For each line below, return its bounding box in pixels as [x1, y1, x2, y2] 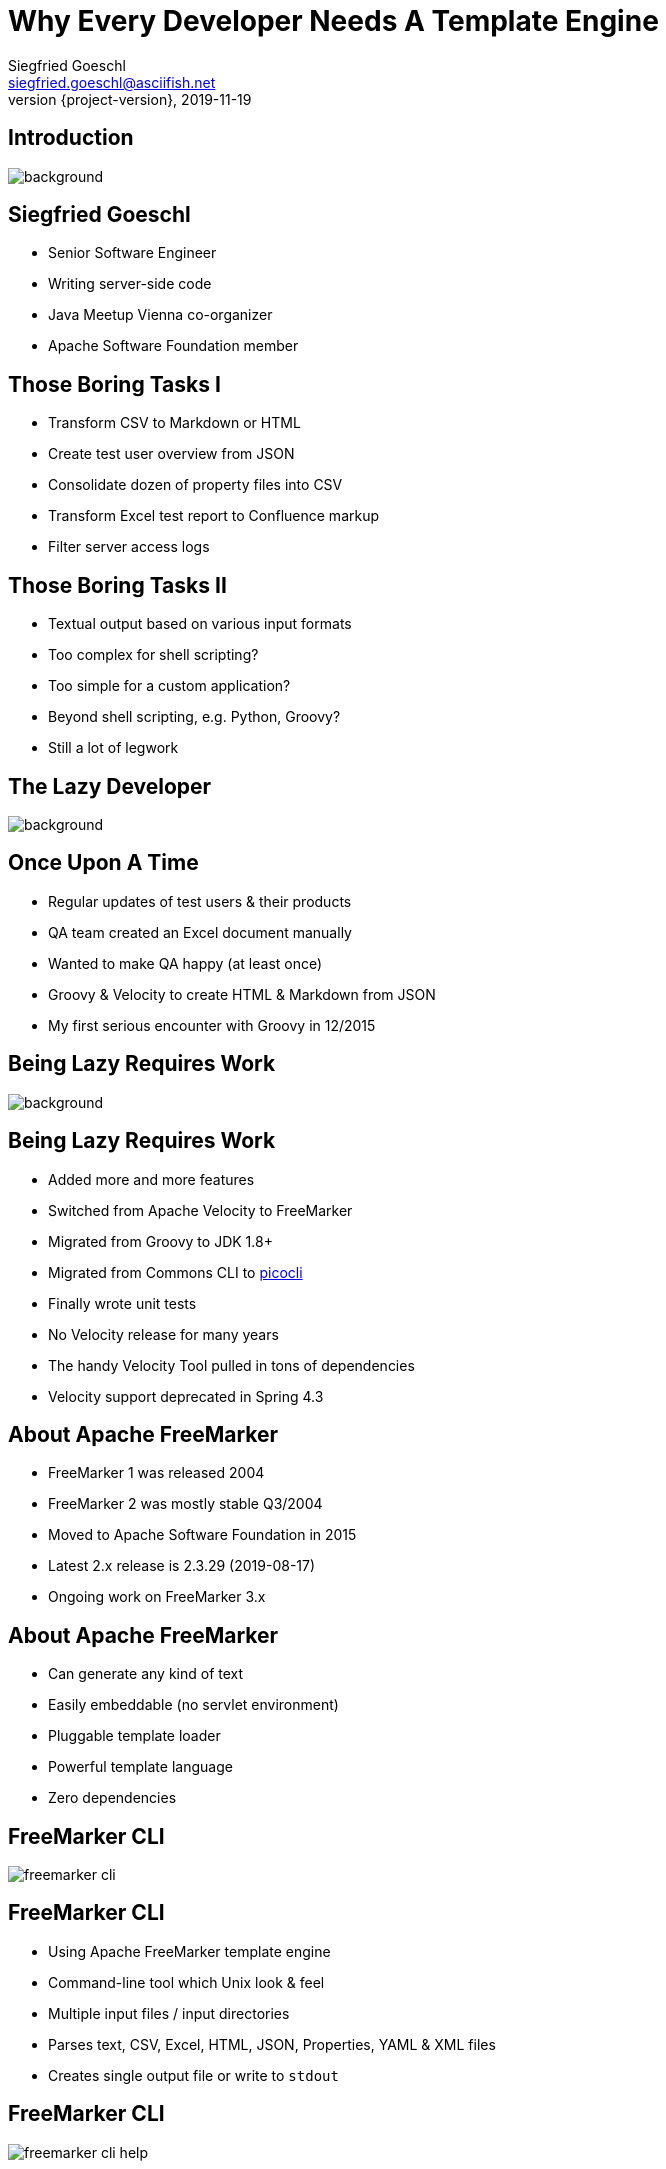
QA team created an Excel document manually [48, 923, 352, 941]
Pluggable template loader [48, 1727, 221, 1745]
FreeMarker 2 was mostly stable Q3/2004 [48, 1495, 323, 1513]
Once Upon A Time [8, 850, 199, 876]
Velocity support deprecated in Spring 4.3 [48, 1387, 324, 1405]
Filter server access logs [48, 538, 210, 556]
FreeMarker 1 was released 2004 [48, 1464, 265, 1482]
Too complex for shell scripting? [48, 646, 259, 664]
